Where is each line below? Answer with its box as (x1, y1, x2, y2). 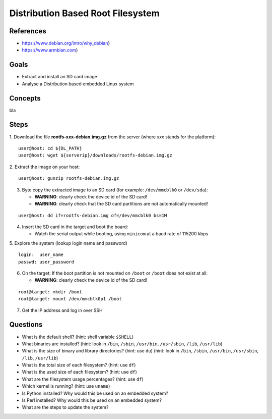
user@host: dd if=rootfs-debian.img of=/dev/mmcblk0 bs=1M (18, 213, 167, 218)
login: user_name (18, 252, 64, 257)
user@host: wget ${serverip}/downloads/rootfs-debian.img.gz (18, 152, 172, 159)
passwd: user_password (18, 259, 75, 265)
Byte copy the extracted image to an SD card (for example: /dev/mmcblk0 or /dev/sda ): (22, 187, 208, 193)
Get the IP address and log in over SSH (22, 307, 103, 313)
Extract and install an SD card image (22, 74, 98, 80)
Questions (9, 321, 43, 329)
